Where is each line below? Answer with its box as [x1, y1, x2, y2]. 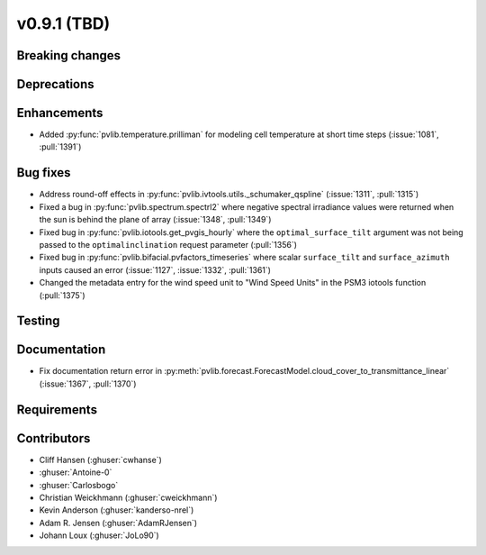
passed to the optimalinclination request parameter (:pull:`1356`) [39, 239, 297, 250]
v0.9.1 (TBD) [16, 14, 111, 33]
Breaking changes [16, 48, 121, 63]
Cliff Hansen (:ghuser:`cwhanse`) [39, 454, 162, 465]
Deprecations [16, 77, 94, 92]
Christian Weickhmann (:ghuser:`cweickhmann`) [39, 492, 218, 503]
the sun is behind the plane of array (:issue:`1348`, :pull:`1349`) [39, 214, 272, 225]
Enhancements [16, 105, 103, 121]
